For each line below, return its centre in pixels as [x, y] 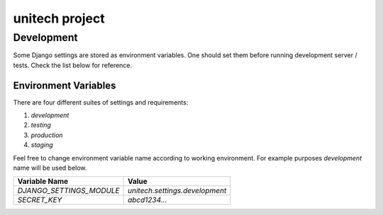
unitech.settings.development [177, 191]
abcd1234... [148, 200]
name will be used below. [50, 168]
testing [41, 125]
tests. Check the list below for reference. [73, 65]
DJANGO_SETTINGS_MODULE [68, 191]
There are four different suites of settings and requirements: [101, 102]
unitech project [59, 18]
